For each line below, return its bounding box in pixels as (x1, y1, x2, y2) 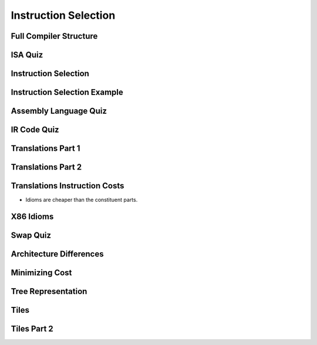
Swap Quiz (11, 231, 52, 241)
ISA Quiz (11, 50, 43, 60)
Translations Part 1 (11, 144, 80, 154)
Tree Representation (11, 286, 87, 296)
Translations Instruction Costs (11, 181, 124, 191)
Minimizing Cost (11, 268, 72, 278)
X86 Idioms (11, 212, 54, 221)
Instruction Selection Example (11, 87, 123, 97)
